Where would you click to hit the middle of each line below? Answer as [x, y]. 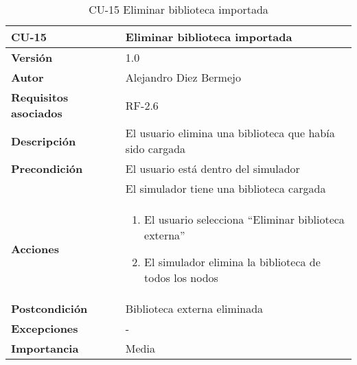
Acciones [35, 248]
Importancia [45, 348]
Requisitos [40, 97]
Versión [32, 57]
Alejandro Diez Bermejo [183, 77]
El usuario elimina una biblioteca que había [230, 133]
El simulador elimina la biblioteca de [232, 262]
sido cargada [156, 149]
